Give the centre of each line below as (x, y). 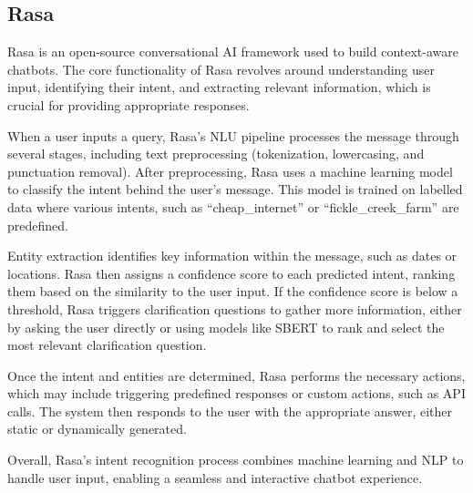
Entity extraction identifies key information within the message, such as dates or (232, 256)
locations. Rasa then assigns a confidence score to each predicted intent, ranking (231, 273)
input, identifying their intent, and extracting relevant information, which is (219, 87)
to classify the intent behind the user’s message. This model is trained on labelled (235, 189)
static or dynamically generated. (97, 429)
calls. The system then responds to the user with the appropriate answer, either (230, 411)
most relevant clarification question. (107, 345)
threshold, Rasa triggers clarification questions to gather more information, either (235, 308)
